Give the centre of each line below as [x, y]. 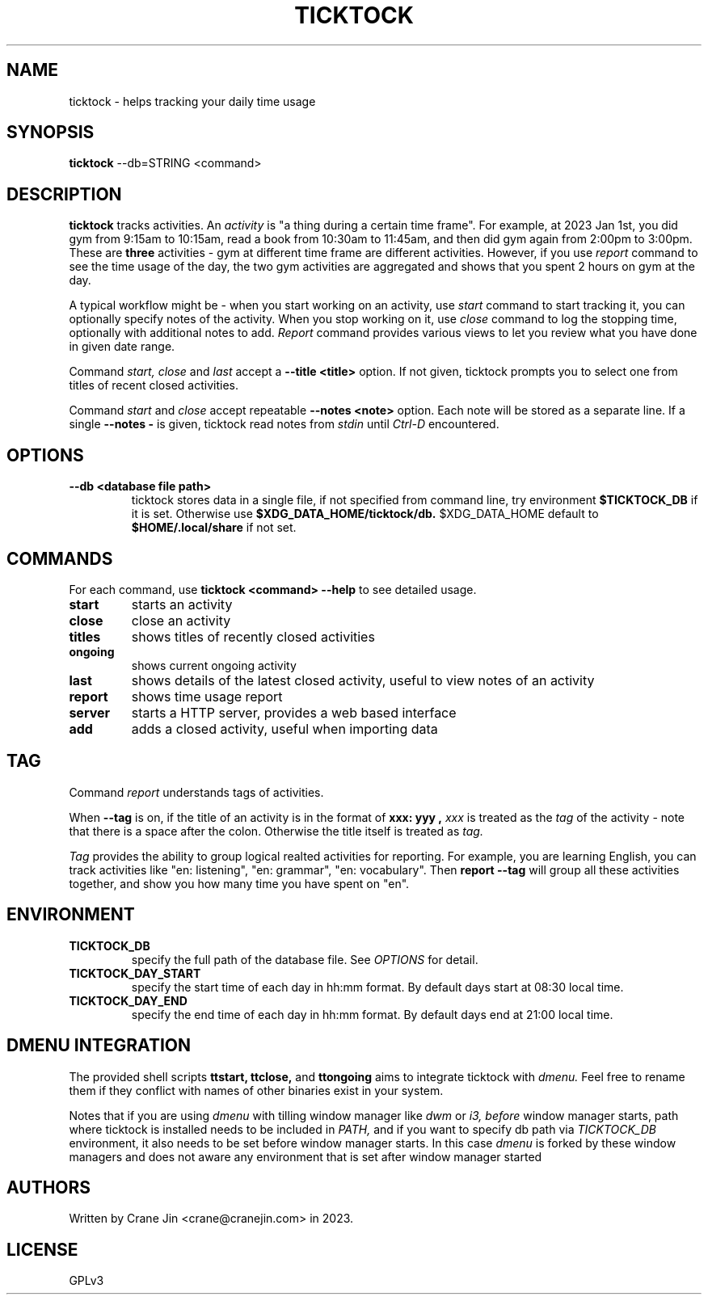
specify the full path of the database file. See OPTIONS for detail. [305, 959]
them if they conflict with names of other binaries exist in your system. [256, 1090]
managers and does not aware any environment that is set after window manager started [306, 1156]
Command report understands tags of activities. [196, 792]
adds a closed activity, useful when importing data [284, 728]
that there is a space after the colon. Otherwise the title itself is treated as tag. [276, 831]
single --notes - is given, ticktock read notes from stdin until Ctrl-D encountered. [284, 424]
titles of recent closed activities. [154, 385]
